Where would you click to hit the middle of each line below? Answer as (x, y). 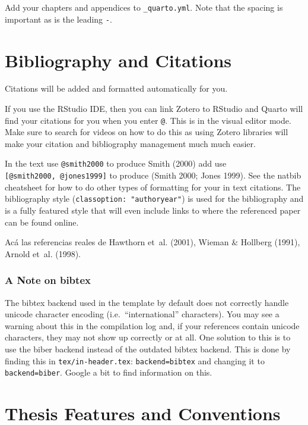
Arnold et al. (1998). (43, 253)
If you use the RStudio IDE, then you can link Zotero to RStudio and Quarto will (154, 109)
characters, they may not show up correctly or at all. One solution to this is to (148, 337)
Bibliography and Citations (118, 60)
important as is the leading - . (58, 19)
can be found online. (42, 222)
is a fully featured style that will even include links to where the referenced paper (153, 210)
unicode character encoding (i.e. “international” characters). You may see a (142, 314)
